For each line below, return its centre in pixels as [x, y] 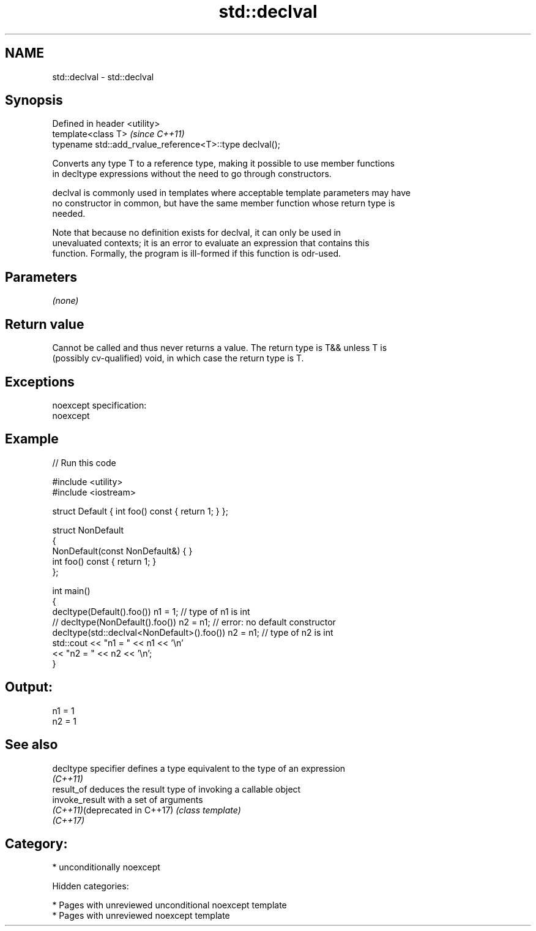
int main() [71, 590]
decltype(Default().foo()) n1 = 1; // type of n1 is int [151, 611]
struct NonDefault [88, 530]
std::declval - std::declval [103, 77]
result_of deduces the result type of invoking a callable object [177, 789]
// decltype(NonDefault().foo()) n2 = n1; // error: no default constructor [194, 622]
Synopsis [34, 100]
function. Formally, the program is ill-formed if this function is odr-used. [196, 254]
